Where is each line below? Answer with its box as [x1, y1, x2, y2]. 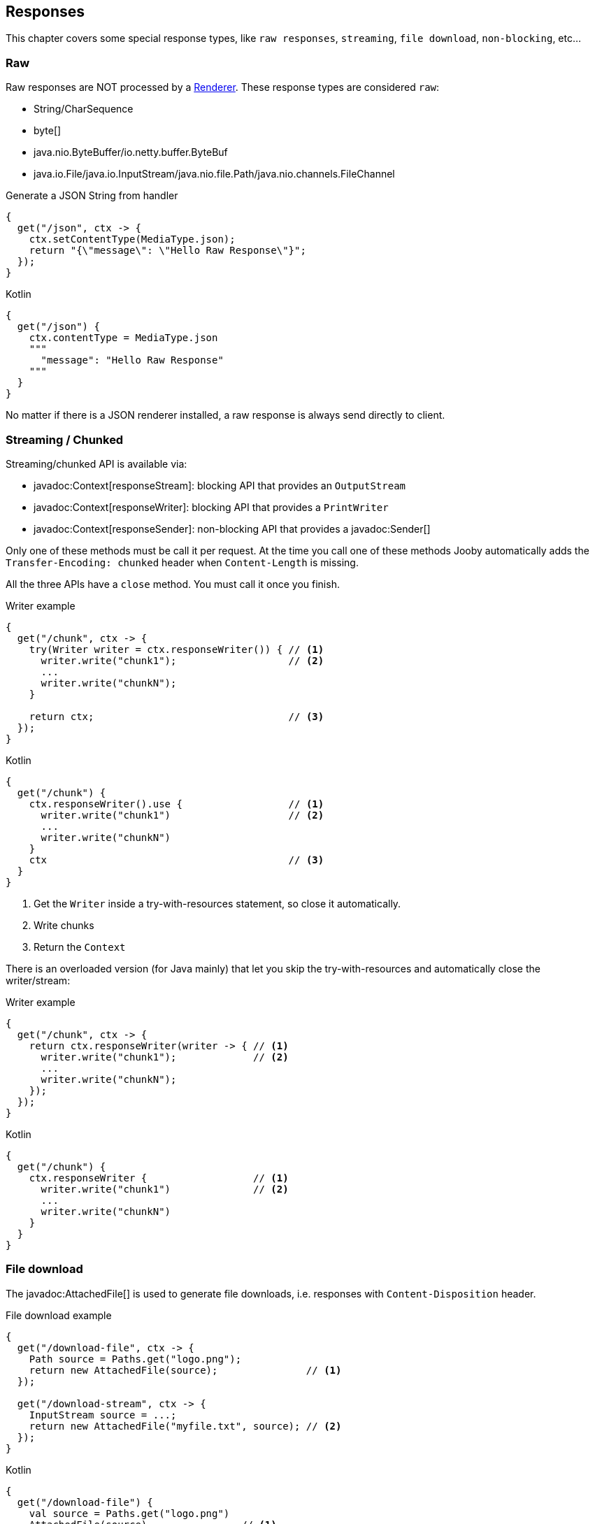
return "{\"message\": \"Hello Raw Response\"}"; [29, 245, 306, 257]
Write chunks [34, 919, 94, 931]
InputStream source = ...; [29, 1409, 177, 1421]
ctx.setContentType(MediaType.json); [29, 233, 236, 245]
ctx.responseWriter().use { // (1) [29, 798, 324, 810]
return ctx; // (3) [29, 710, 324, 722]
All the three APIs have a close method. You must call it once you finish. [6, 577, 340, 590]
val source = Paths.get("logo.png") [29, 1507, 230, 1519]
